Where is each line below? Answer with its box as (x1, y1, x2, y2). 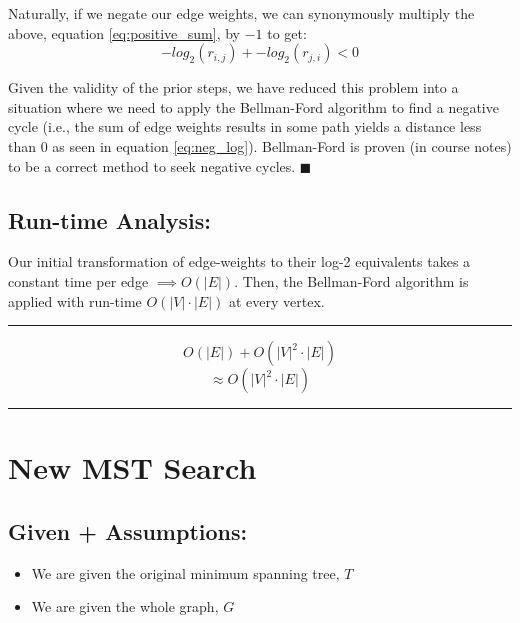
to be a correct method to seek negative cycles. (8, 155, 296, 176)
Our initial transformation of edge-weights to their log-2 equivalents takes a (8, 251, 471, 272)
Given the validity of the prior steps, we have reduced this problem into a (8, 77, 459, 98)
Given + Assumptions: (8, 515, 248, 546)
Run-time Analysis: (8, 204, 211, 235)
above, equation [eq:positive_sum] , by (8, 22, 240, 43)
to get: (267, 22, 307, 43)
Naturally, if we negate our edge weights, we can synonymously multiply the (8, 3, 475, 23)
